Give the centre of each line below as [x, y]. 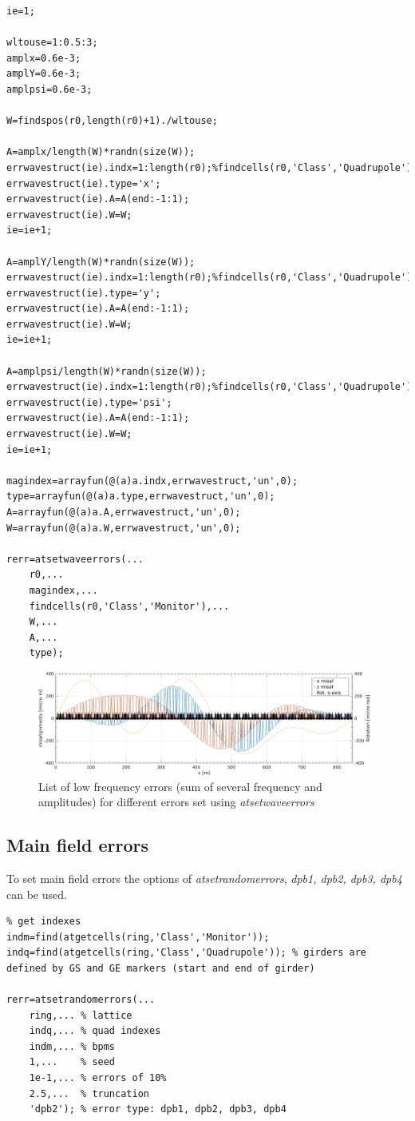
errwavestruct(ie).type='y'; [84, 293]
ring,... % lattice [81, 1015]
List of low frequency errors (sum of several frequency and [180, 786]
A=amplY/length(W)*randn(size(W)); [101, 262]
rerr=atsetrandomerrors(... [81, 1000]
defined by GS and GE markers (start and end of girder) [161, 968]
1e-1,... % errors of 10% [98, 1078]
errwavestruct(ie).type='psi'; [89, 402]
